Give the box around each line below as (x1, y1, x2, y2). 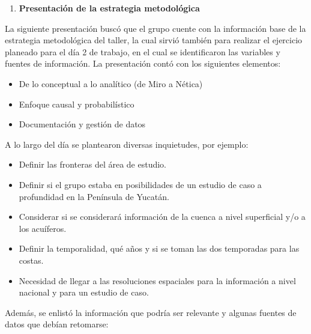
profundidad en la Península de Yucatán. (19, 190, 169, 202)
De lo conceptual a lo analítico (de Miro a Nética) (19, 77, 203, 90)
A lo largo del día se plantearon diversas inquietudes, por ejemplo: (5, 138, 249, 150)
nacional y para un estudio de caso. (19, 286, 149, 299)
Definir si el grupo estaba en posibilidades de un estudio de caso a (19, 178, 262, 190)
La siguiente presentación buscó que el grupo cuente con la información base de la (5, 22, 306, 34)
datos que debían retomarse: (5, 318, 109, 330)
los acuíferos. (19, 222, 67, 234)
